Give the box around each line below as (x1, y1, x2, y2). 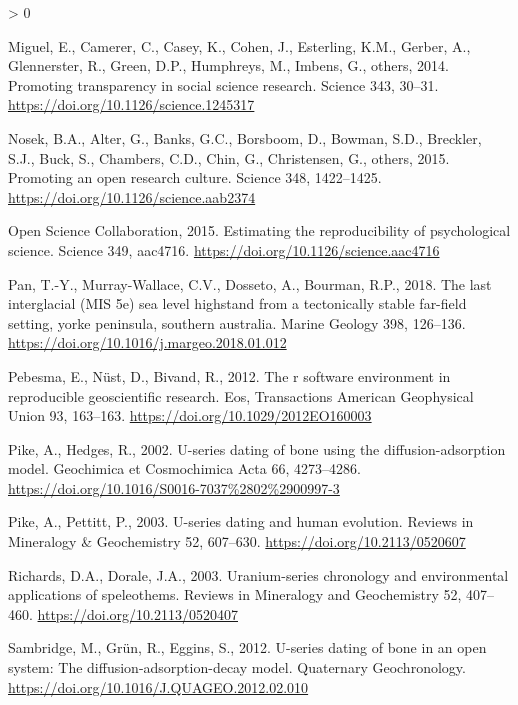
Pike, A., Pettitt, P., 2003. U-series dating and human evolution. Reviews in (8, 511, 474, 532)
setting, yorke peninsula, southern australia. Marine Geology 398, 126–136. (8, 312, 466, 333)
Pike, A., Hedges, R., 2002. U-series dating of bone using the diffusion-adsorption (8, 438, 506, 459)
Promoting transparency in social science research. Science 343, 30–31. (8, 74, 439, 95)
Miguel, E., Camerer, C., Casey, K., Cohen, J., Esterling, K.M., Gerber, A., (8, 35, 471, 56)
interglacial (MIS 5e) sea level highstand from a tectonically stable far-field (8, 293, 467, 314)
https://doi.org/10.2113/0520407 (37, 603, 238, 624)
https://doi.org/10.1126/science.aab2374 (8, 186, 256, 207)
